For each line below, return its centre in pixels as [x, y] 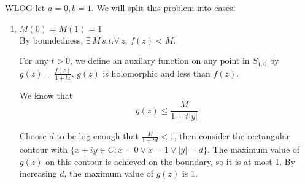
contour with [44, 149]
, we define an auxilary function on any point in [160, 60]
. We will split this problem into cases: [163, 7]
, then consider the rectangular [232, 136]
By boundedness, [51, 40]
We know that [46, 95]
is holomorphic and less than [156, 73]
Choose [33, 136]
